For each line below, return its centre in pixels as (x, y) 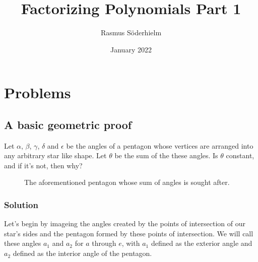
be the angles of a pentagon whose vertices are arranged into (160, 145)
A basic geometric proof (68, 124)
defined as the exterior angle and (202, 243)
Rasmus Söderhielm (131, 32)
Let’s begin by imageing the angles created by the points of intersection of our (125, 223)
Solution (21, 205)
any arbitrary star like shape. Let (55, 155)
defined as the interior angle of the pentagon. (82, 253)
